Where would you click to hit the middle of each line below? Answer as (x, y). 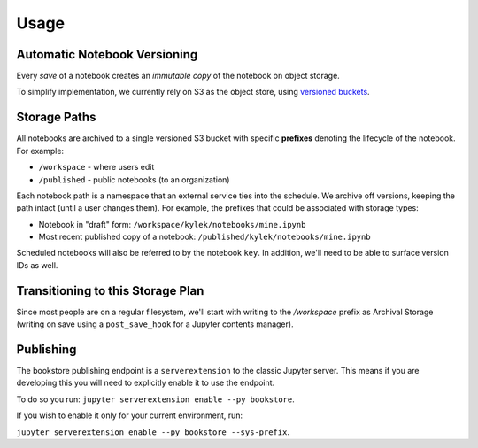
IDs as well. (37, 265)
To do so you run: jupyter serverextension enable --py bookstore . (156, 399)
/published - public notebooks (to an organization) (134, 179)
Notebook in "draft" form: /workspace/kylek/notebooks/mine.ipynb (172, 224)
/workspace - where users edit (96, 167)
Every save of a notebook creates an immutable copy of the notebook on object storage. (178, 76)
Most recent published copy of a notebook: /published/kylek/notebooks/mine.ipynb (204, 237)
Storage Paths (56, 117)
